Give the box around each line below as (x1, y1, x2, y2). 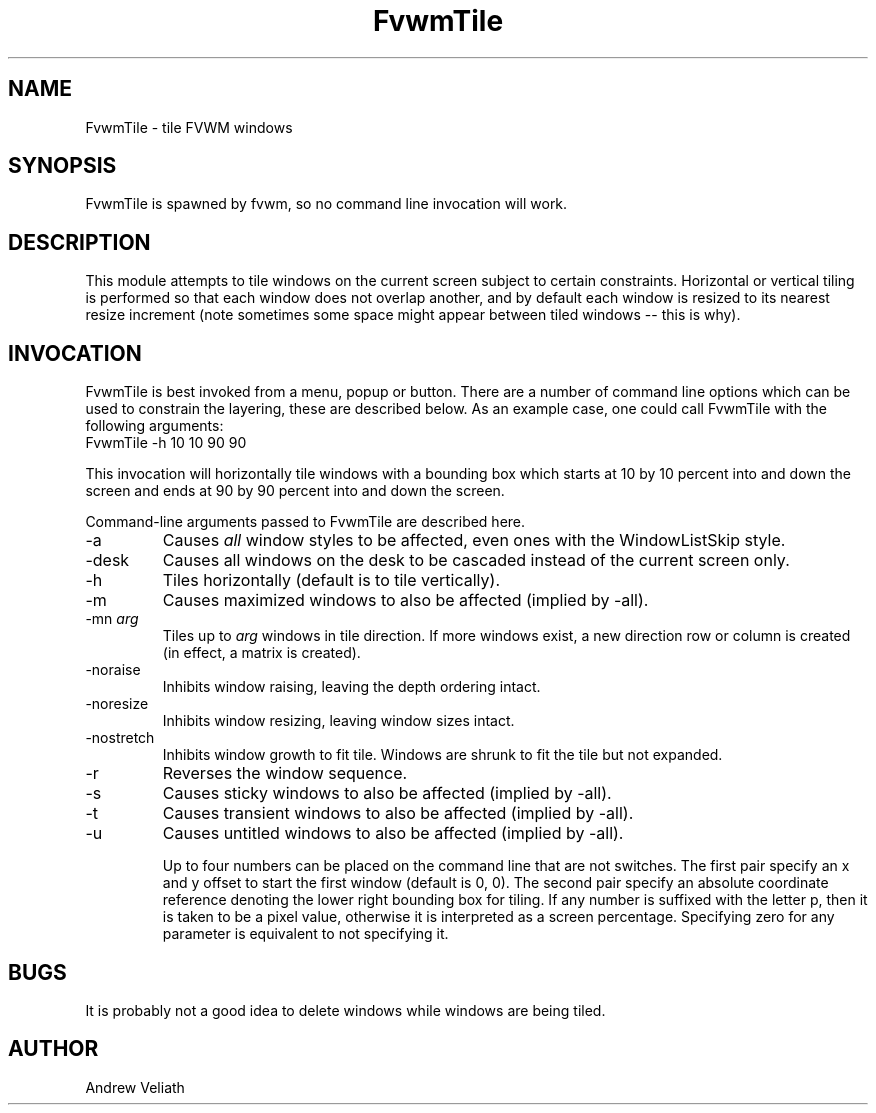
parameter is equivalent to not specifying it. (162, 925, 449, 943)
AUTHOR (8, 1036, 99, 1062)
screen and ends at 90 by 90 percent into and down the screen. (85, 482, 505, 500)
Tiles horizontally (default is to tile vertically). (162, 570, 500, 591)
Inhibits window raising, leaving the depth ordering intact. (162, 678, 541, 696)
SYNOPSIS (8, 153, 117, 179)
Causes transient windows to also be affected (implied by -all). (162, 803, 634, 824)
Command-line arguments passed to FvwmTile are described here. (85, 513, 526, 531)
